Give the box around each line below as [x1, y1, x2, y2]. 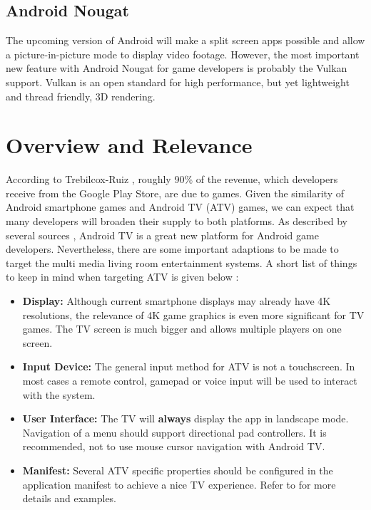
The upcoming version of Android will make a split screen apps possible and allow [6, 33, 365, 48]
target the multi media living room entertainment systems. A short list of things [6, 255, 357, 270]
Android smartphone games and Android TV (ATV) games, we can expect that [6, 199, 355, 214]
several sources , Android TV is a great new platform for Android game [6, 227, 319, 242]
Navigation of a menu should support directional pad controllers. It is [22, 425, 327, 439]
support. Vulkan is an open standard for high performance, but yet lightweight [6, 74, 350, 89]
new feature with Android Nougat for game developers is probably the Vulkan [6, 61, 347, 76]
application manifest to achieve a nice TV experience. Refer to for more [22, 477, 336, 491]
